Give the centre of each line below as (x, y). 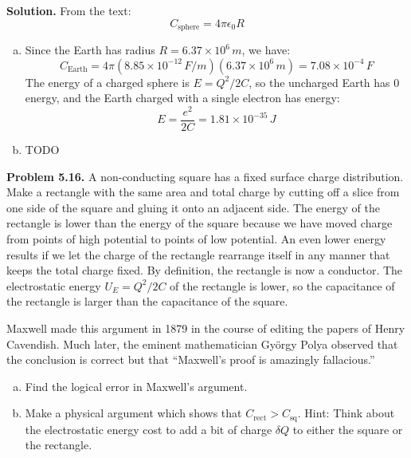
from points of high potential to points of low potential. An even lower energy (196, 238)
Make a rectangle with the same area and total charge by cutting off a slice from (203, 192)
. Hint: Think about (346, 413)
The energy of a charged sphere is (107, 82)
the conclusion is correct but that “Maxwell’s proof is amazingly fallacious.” (191, 359)
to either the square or (348, 429)
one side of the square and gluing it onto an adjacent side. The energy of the (193, 207)
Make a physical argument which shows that (133, 413)
